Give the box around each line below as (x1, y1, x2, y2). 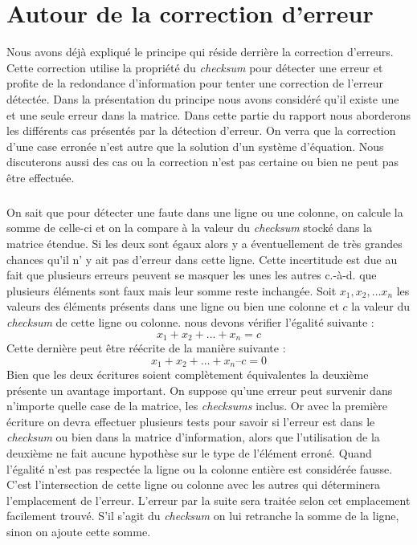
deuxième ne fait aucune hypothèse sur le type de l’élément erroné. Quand (6, 445, 372, 462)
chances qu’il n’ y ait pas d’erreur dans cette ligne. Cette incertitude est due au (6, 250, 398, 267)
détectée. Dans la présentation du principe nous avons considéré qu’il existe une (6, 90, 399, 107)
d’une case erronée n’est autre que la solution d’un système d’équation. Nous (6, 137, 384, 154)
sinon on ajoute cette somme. (6, 523, 151, 540)
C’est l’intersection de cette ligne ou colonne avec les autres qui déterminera (6, 476, 381, 493)
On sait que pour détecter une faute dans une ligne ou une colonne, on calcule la (6, 203, 403, 220)
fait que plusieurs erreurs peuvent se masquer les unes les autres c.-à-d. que (6, 266, 377, 283)
